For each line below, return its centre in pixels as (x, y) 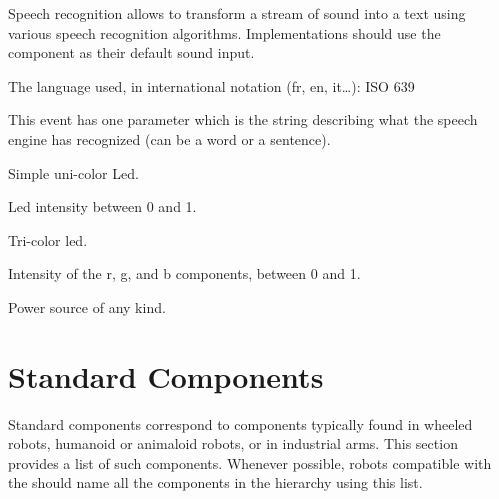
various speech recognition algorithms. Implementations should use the (224, 32)
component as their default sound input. (131, 52)
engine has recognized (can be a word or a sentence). (169, 138)
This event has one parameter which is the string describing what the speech (243, 119)
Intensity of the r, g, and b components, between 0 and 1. (184, 273)
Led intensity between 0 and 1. (102, 206)
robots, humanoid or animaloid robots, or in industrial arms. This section (233, 443)
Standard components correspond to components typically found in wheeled (240, 423)
